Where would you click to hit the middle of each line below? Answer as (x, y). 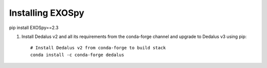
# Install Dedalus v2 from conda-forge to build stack (98, 48)
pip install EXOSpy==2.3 (34, 28)
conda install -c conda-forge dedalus (77, 55)
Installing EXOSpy (47, 13)
